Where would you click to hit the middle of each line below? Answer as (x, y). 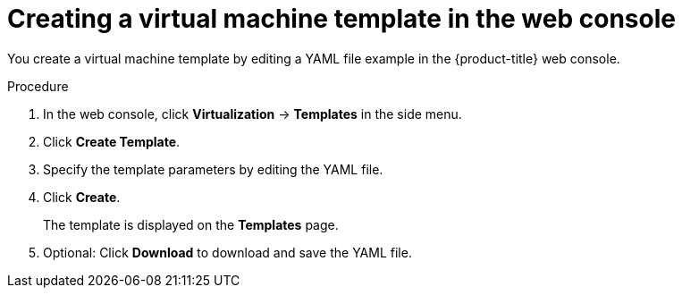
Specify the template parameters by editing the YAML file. (213, 169)
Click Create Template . (112, 141)
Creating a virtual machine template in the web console (341, 19)
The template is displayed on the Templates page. (191, 224)
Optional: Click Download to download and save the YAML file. (227, 252)
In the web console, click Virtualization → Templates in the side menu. (253, 114)
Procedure (38, 86)
